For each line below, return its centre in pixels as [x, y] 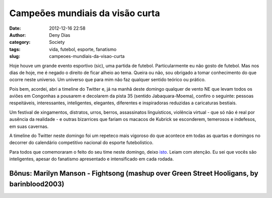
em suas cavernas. [29, 126]
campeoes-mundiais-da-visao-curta [87, 56]
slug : [15, 56]
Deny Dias [60, 35]
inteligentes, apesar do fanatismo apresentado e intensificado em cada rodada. [91, 159]
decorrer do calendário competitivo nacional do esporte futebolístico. [81, 143]
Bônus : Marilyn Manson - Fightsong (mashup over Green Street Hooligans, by [134, 173]
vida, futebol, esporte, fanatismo [83, 49]
